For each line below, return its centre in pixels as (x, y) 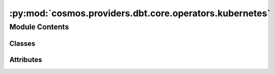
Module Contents (39, 27)
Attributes (26, 60)
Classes (22, 43)
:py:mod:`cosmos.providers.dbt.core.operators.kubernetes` (140, 13)
